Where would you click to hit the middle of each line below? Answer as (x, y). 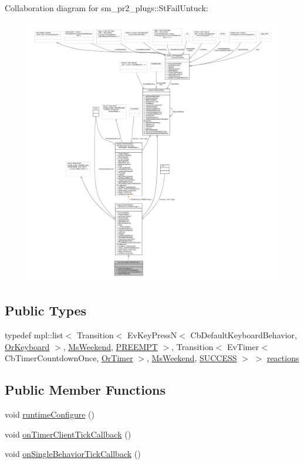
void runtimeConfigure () (50, 414)
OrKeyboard (27, 346)
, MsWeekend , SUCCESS (192, 358)
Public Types (46, 310)
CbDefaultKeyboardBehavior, (244, 334)
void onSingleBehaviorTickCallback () (73, 454)
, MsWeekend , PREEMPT (110, 346)
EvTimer (243, 346)
